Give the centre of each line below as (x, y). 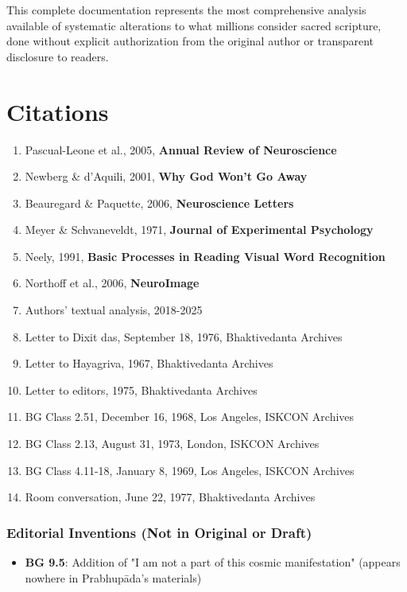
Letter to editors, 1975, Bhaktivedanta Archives (141, 389)
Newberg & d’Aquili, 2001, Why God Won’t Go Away (166, 176)
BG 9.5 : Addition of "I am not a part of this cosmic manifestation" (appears (213, 562)
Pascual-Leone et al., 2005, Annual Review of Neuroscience (181, 149)
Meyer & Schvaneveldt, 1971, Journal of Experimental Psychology (199, 230)
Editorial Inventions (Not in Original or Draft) (159, 532)
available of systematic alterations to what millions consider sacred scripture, (194, 25)
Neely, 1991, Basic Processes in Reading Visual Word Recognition (205, 256)
